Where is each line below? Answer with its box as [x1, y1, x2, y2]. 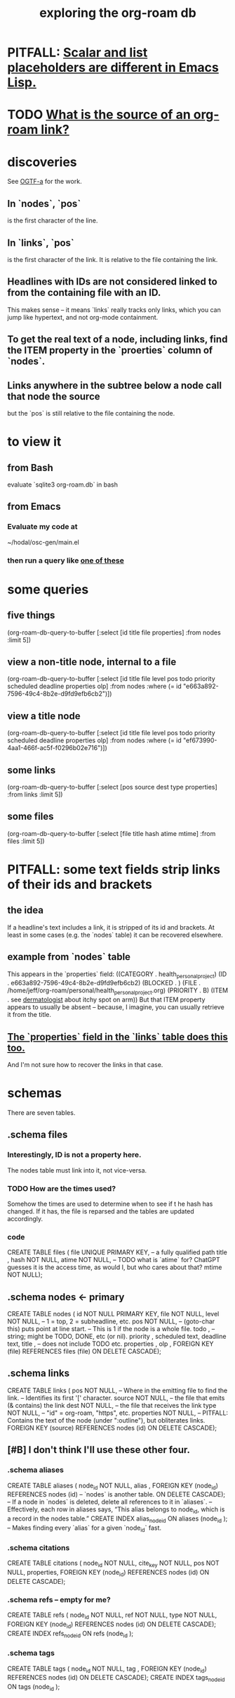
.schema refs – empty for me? [7, 1594, 111, 1604]
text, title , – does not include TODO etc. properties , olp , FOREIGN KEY [7, 1340, 214, 1348]
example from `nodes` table [7, 951, 131, 963]
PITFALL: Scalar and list [7, 44, 148, 61]
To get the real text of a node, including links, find [7, 333, 228, 346]
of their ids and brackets [7, 877, 152, 892]
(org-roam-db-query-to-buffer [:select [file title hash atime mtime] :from [7, 829, 216, 837]
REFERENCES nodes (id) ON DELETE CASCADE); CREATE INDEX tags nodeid [7, 1673, 225, 1684]
